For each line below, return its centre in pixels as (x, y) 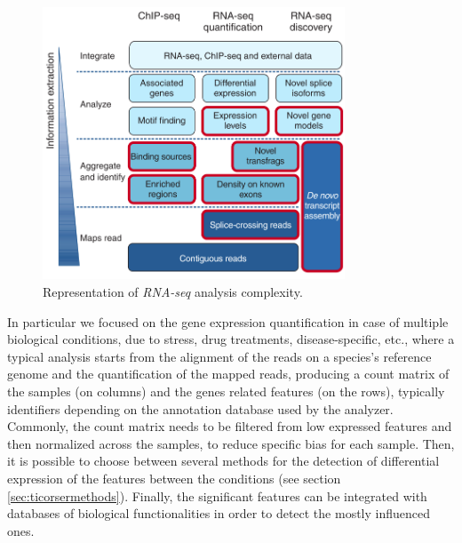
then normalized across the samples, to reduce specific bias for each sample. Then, (231, 443)
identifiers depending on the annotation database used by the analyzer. (200, 408)
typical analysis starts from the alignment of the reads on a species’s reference (219, 356)
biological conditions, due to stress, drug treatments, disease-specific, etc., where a (231, 339)
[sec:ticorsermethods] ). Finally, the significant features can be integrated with (217, 495)
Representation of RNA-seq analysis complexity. (173, 291)
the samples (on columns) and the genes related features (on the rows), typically (226, 391)
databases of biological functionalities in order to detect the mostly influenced (219, 513)
